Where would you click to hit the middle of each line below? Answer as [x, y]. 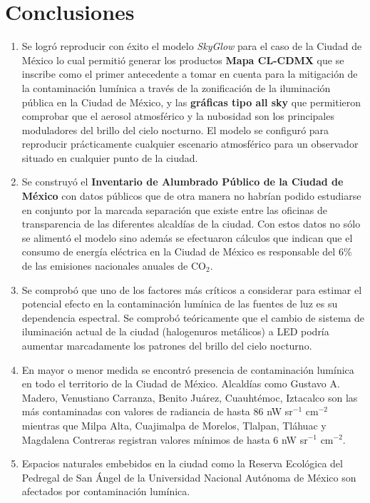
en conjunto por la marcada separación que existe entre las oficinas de [175, 209]
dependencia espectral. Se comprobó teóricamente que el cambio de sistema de [193, 317]
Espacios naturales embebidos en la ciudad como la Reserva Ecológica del [182, 463]
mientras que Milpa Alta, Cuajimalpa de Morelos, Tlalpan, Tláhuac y [174, 425]
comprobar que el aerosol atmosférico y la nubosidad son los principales [178, 116]
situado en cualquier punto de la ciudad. [110, 157]
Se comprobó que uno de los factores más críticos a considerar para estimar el [192, 289]
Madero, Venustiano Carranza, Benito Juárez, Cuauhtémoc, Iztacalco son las [190, 397]
